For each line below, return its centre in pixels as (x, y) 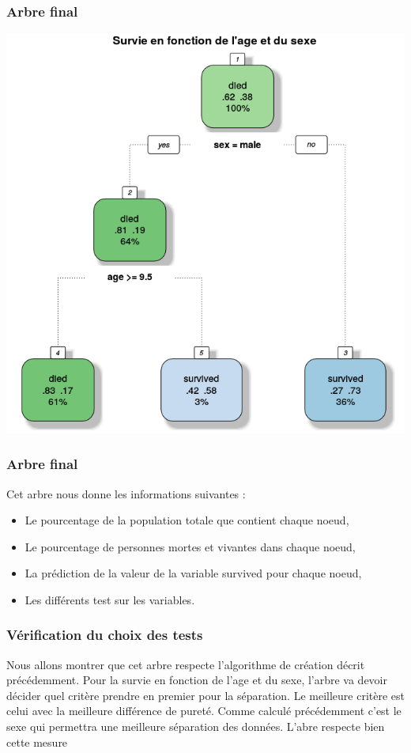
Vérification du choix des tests (105, 635)
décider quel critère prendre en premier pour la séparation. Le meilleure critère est (206, 695)
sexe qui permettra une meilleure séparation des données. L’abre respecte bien (196, 727)
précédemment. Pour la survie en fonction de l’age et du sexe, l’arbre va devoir (197, 680)
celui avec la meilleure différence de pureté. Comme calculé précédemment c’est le (204, 711)
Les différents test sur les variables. (110, 599)
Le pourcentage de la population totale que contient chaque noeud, (187, 520)
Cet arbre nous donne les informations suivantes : (126, 493)
